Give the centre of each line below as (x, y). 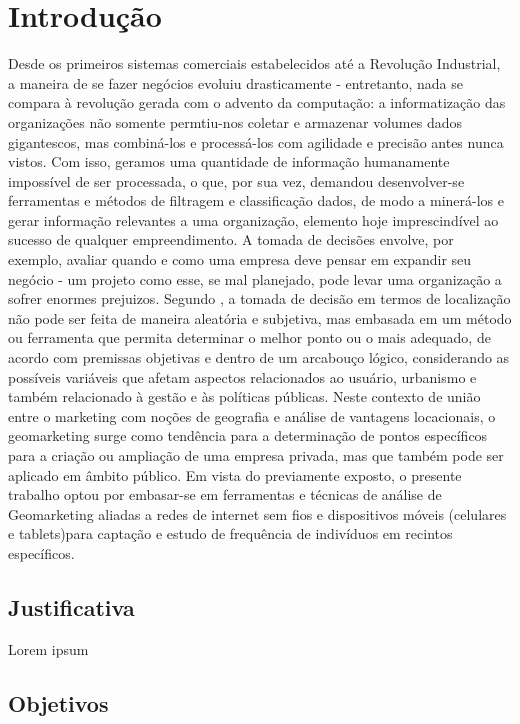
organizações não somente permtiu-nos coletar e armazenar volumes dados (235, 121)
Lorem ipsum (48, 648)
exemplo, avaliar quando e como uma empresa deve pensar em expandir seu (240, 259)
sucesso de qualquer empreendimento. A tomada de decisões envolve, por (231, 239)
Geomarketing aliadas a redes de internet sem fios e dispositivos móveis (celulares (257, 513)
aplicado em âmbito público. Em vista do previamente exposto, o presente (235, 474)
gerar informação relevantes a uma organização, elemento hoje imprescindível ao (253, 219)
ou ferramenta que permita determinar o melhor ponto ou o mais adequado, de (249, 337)
